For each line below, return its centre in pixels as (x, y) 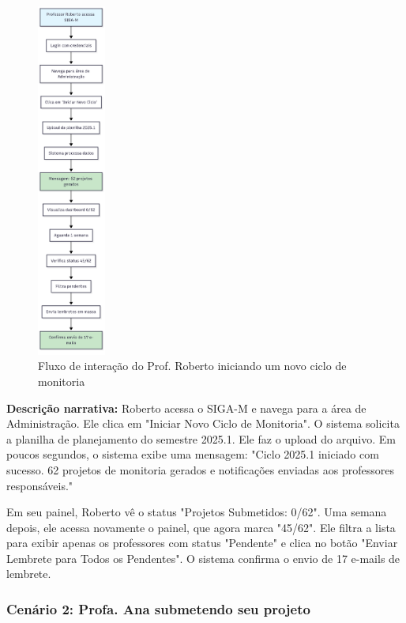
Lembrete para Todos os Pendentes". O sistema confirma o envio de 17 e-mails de (203, 558)
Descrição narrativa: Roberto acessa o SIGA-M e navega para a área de (186, 408)
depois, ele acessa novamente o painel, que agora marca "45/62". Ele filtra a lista (201, 527)
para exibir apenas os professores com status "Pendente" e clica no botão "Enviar (202, 543)
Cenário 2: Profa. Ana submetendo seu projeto (158, 609)
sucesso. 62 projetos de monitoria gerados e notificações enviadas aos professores (200, 469)
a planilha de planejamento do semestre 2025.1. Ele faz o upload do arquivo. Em (201, 438)
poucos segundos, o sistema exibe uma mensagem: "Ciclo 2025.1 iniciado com (193, 454)
